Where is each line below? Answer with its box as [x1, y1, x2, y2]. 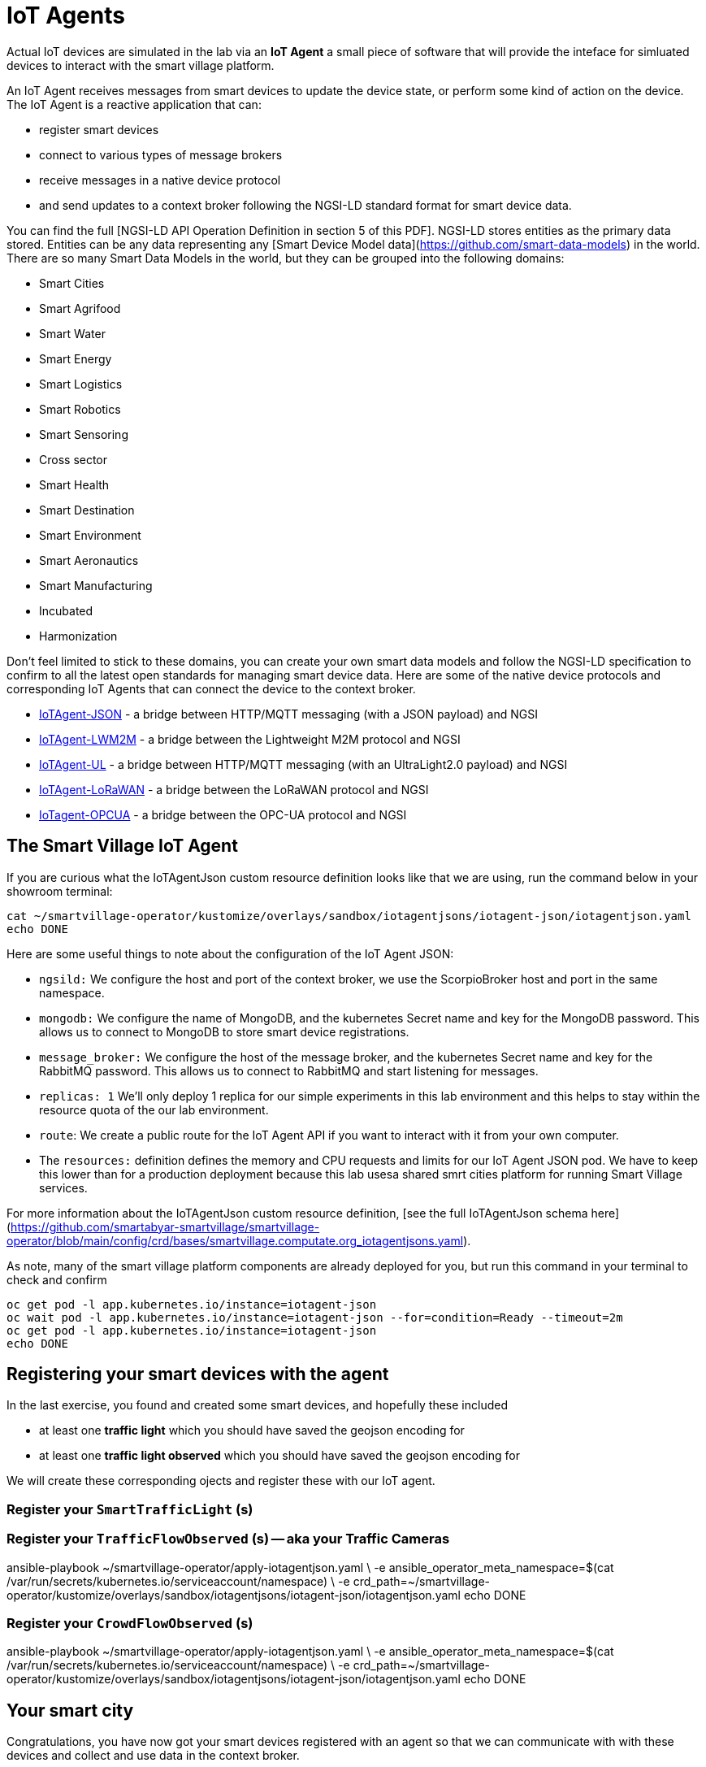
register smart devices [39, 122, 159, 137]
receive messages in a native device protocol [39, 172, 281, 187]
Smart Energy [39, 351, 112, 366]
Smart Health [39, 477, 110, 492]
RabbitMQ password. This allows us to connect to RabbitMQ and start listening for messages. [39, 1063, 539, 1078]
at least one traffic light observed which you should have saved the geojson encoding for [39, 1448, 520, 1463]
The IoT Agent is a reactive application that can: [6, 97, 262, 111]
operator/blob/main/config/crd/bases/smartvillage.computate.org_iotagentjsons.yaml [6, 1233, 464, 1248]
